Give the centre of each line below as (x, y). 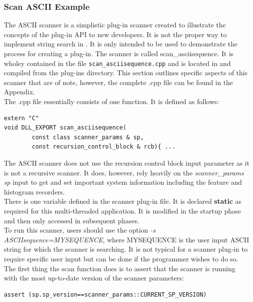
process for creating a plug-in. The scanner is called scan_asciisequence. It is (119, 53)
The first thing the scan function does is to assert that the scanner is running (120, 268)
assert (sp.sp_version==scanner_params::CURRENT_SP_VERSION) (105, 294)
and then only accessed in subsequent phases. (72, 220)
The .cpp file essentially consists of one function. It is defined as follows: (112, 101)
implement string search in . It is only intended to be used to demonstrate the (121, 44)
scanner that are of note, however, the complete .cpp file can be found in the (118, 82)
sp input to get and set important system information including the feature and (123, 182)
